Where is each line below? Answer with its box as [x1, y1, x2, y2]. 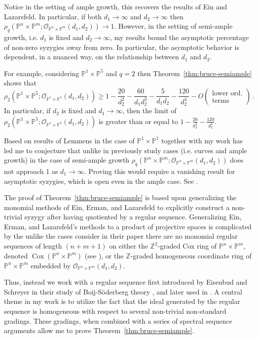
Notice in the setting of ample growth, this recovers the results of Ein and [4, 1, 227, 11]
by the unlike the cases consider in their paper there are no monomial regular [4, 231, 238, 241]
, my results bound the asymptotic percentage [110, 32, 249, 42]
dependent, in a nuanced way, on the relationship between [4, 51, 179, 62]
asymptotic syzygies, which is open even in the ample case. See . [4, 175, 198, 186]
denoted [4, 250, 28, 260]
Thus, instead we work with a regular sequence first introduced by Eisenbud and [4, 277, 248, 287]
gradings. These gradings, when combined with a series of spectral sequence [4, 315, 232, 326]
